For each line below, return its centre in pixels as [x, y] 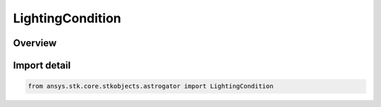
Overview [35, 43]
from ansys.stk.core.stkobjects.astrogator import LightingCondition [151, 86]
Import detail [42, 65]
